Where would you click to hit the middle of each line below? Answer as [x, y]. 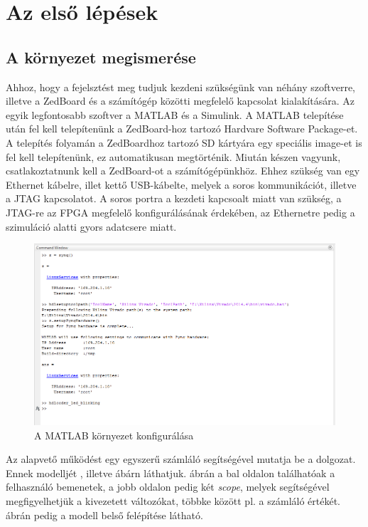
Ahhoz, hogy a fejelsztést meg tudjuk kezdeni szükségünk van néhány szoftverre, [180, 87]
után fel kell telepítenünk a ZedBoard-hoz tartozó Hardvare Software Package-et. [182, 129]
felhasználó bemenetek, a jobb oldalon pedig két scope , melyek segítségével [168, 487]
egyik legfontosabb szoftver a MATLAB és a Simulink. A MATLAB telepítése [175, 114]
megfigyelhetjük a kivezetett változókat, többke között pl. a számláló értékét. [173, 500]
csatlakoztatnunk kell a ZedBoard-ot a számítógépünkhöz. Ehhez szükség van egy [183, 171]
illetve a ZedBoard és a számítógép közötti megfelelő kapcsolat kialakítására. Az [180, 101]
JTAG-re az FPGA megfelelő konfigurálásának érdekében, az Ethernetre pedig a [180, 212]
